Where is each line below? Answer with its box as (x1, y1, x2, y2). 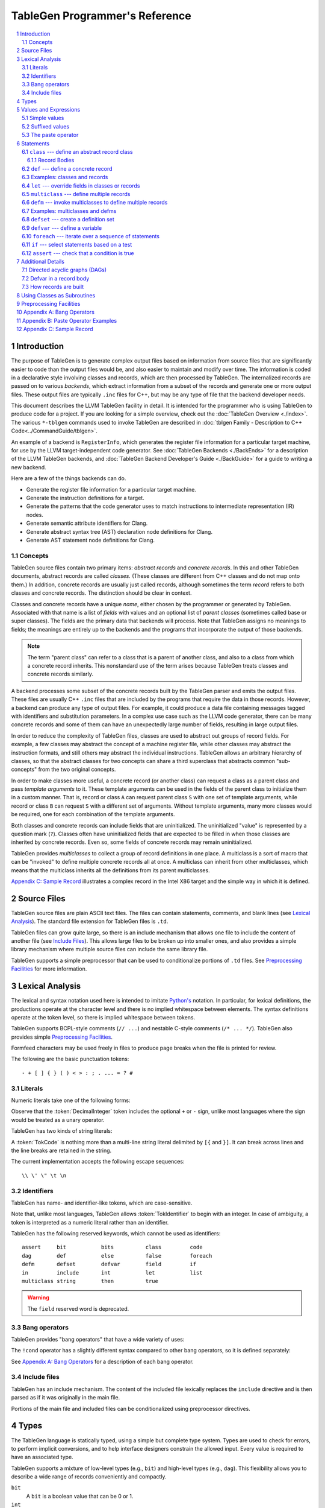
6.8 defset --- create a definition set (22, 216, 114, 223)
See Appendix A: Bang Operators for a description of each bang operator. (11, 1358, 194, 1365)
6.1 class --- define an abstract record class (22, 148, 133, 156)
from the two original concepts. (38, 766, 116, 773)
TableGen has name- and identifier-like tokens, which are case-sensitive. (11, 1199, 193, 1206)
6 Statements (16, 139, 50, 147)
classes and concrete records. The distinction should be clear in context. (11, 589, 192, 597)
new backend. (11, 463, 46, 470)
